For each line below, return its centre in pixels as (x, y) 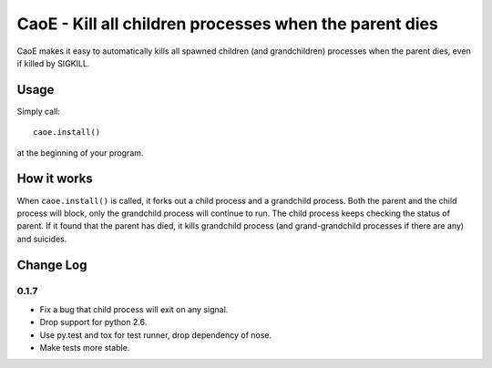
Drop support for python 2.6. (93, 322)
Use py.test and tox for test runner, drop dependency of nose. (156, 335)
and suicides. (42, 239)
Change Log (52, 265)
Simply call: (39, 111)
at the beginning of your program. (80, 153)
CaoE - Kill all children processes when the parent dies (228, 24)
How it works (55, 179)
